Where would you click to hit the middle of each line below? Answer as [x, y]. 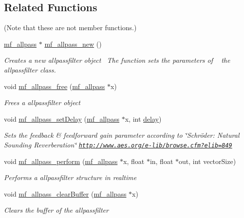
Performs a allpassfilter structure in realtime [70, 177]
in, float [161, 161]
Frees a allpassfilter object [42, 102]
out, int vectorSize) [207, 161]
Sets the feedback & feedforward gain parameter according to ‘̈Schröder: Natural [122, 135]
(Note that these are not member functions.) [70, 27]
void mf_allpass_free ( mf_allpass [55, 86]
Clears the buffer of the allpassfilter [56, 210]
